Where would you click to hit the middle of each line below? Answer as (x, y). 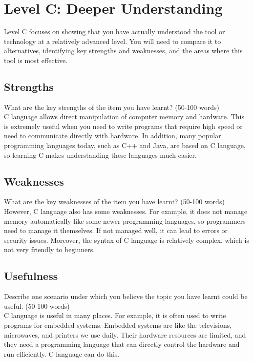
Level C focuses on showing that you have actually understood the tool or (115, 32)
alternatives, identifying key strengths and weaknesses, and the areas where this (123, 51)
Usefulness (31, 276)
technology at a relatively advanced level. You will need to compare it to (113, 41)
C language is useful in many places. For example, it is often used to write (115, 315)
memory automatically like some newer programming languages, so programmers (125, 221)
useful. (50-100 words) (37, 306)
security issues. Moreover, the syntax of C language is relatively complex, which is (126, 240)
